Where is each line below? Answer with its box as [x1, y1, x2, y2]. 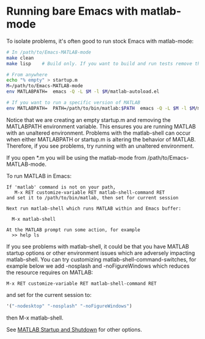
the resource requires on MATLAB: [6, 268, 93, 276]
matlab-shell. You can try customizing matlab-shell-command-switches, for [6, 255, 196, 263]
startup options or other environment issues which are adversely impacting [6, 249, 195, 257]
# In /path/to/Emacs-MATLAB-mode [6, 49, 92, 55]
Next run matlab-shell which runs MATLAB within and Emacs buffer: [6, 205, 182, 212]
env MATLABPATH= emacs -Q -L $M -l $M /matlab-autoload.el [6, 88, 160, 95]
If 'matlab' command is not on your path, [6, 184, 116, 190]
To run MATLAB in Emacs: [6, 172, 72, 179]
